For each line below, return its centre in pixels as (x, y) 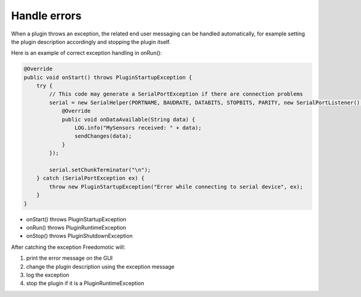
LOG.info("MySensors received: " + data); (138, 128)
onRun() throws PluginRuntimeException (76, 227)
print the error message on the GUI (69, 258)
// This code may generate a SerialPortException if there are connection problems (176, 94)
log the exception (48, 275)
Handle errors (46, 16)
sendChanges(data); (103, 136)
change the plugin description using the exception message (100, 266)
